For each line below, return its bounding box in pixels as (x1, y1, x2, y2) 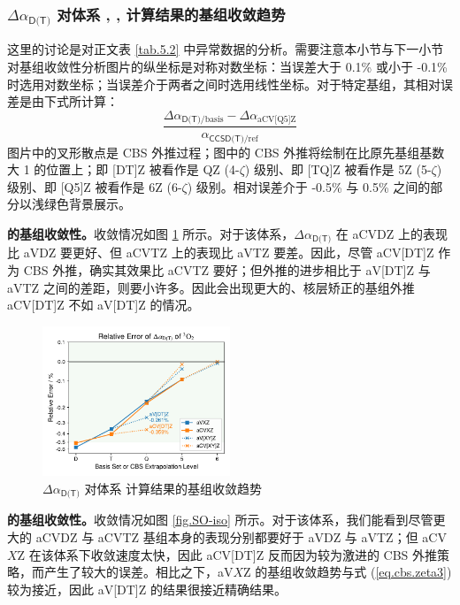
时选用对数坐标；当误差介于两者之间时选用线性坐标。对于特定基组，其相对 (7, 74, 441, 93)
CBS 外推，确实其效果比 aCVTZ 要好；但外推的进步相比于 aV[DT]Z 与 (23, 261, 431, 280)
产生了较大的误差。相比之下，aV (43, 563, 234, 581)
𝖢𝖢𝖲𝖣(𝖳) (209, 134, 244, 143)
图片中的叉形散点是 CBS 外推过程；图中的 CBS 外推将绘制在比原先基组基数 (7, 142, 445, 161)
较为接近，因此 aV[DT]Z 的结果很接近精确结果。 (7, 579, 287, 598)
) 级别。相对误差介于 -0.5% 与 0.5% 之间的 (187, 177, 431, 195)
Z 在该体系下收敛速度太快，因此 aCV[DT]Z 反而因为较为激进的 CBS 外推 (17, 545, 438, 563)
